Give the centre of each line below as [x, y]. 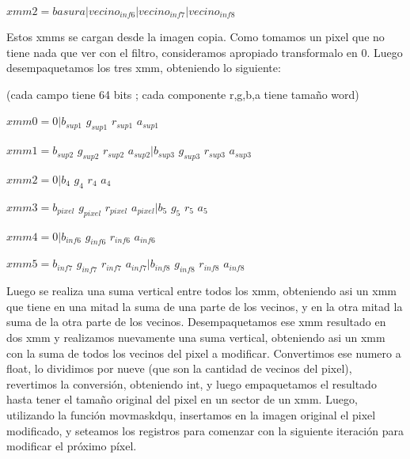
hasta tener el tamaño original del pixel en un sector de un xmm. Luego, [182, 399]
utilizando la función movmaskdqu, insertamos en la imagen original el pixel [191, 414]
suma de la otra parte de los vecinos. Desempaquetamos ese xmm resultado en [196, 322]
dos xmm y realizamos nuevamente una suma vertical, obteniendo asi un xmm [196, 337]
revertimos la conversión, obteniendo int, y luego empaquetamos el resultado [192, 383]
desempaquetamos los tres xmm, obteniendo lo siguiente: [144, 68]
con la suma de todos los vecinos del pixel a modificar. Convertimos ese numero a [204, 353]
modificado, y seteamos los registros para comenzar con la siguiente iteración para [205, 430]
